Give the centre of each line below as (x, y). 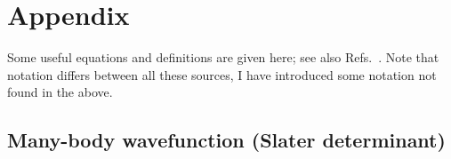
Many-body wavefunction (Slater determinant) (226, 140)
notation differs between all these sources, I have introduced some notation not (222, 74)
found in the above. (60, 92)
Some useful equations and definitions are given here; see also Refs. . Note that (223, 57)
